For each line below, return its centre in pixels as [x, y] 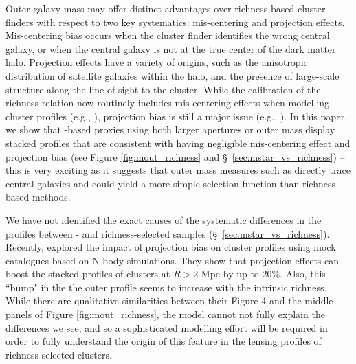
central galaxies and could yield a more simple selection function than [153, 183]
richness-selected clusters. [59, 354]
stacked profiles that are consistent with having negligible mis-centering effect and [178, 143]
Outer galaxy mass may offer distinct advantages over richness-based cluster [166, 8]
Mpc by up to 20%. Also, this [263, 274]
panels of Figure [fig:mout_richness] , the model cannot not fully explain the [165, 314]
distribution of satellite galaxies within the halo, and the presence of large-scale [173, 75]
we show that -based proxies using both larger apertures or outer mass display [170, 129]
